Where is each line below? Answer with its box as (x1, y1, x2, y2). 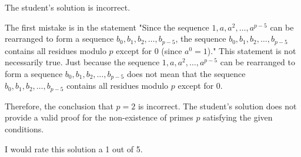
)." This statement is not (207, 44, 296, 56)
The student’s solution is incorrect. (5, 1, 131, 13)
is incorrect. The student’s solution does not (138, 99, 297, 112)
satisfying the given (203, 111, 273, 123)
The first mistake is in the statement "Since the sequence (5, 21, 209, 33)
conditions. (5, 122, 44, 135)
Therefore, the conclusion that (5, 99, 113, 112)
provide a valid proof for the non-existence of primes (5, 111, 193, 123)
